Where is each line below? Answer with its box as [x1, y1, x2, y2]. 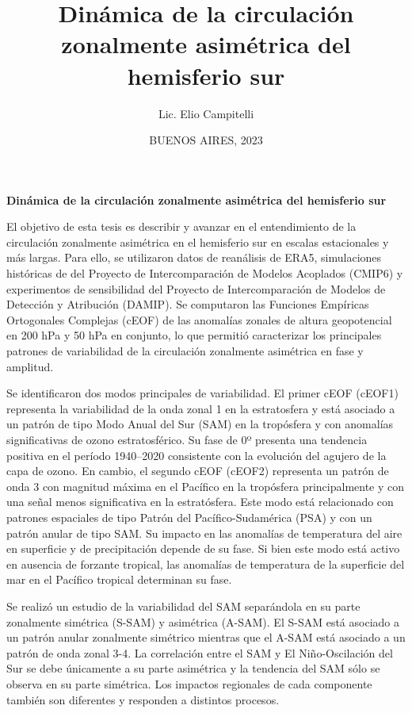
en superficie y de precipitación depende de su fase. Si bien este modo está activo [6, 540, 400, 557]
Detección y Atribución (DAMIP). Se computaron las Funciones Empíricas [6, 296, 369, 312]
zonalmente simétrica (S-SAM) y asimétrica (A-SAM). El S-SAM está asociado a [6, 613, 399, 630]
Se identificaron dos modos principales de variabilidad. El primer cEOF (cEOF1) [6, 385, 399, 401]
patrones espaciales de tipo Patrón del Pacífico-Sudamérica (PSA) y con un [6, 508, 372, 525]
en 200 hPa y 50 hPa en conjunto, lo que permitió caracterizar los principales [6, 327, 382, 343]
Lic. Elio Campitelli [158, 105, 254, 121]
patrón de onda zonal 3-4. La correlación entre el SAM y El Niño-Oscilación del [6, 644, 393, 661]
